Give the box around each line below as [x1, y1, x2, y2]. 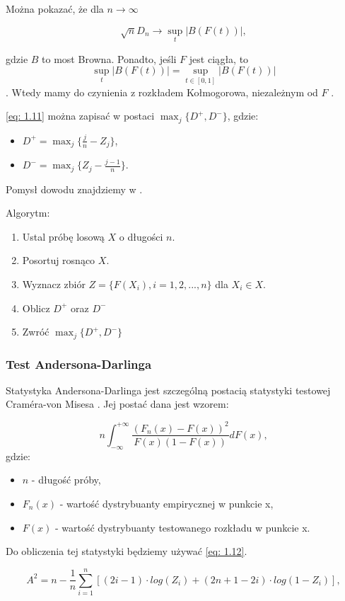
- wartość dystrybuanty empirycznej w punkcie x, [59, 496, 274, 510]
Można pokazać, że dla [6, 1, 104, 16]
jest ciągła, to [189, 51, 249, 66]
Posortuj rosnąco [22, 253, 95, 268]
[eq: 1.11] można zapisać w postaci [6, 108, 155, 123]
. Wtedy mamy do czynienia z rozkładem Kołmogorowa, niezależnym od [6, 84, 318, 99]
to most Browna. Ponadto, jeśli [42, 51, 177, 66]
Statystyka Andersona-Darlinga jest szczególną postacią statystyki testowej [6, 382, 331, 397]
